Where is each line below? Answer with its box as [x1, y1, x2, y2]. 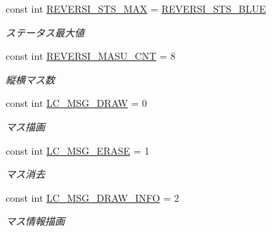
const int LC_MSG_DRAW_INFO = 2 [6, 190, 179, 205]
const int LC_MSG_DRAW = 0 [6, 96, 148, 110]
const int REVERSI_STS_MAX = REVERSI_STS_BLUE [6, 1, 266, 15]
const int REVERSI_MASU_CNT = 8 [6, 49, 176, 63]
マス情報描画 [6, 214, 65, 228]
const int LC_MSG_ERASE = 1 [6, 143, 150, 157]
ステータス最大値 [6, 25, 84, 39]
